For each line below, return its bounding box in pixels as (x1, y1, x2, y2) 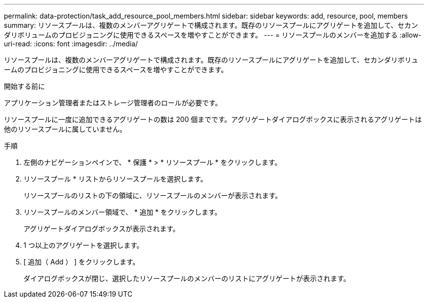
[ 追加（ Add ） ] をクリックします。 (23, 258, 140, 266)
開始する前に (4, 82, 45, 90)
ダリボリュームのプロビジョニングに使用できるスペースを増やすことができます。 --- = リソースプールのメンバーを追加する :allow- (4, 31, 422, 39)
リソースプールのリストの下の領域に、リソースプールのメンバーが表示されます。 (23, 191, 282, 200)
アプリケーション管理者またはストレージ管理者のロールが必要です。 (4, 99, 222, 107)
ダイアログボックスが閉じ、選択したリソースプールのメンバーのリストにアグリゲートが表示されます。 (23, 274, 350, 282)
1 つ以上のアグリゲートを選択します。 (23, 241, 144, 249)
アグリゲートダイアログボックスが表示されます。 (23, 224, 180, 233)
